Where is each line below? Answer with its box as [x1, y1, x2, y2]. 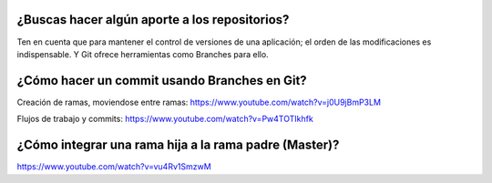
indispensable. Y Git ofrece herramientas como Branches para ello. [16, 48, 269, 59]
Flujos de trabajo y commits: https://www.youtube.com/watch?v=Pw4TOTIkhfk [16, 114, 313, 125]
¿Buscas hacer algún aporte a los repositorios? [16, 12, 290, 27]
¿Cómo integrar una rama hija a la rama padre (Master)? [16, 137, 340, 153]
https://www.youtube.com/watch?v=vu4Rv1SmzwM [16, 161, 211, 172]
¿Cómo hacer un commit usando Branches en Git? [16, 73, 307, 88]
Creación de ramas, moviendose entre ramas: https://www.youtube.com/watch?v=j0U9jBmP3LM [16, 97, 382, 107]
